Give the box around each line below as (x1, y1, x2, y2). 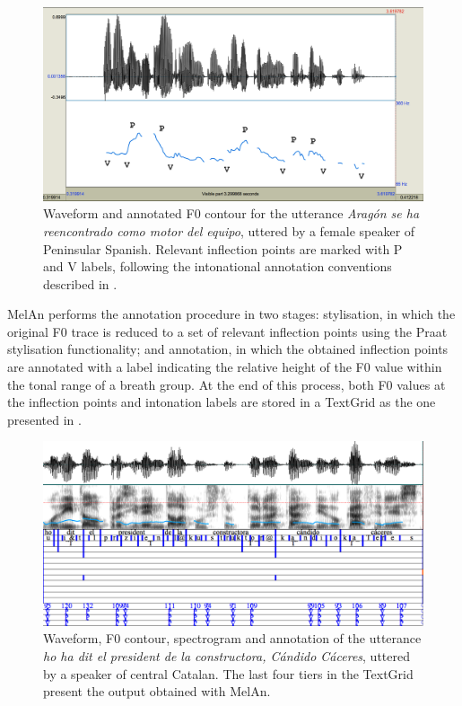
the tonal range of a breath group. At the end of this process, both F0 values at (7, 375, 446, 393)
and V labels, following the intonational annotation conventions (43, 257, 392, 276)
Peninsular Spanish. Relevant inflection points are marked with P (43, 239, 403, 258)
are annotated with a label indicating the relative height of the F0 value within (7, 357, 442, 376)
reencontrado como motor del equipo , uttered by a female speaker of (43, 221, 415, 240)
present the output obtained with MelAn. (43, 682, 271, 701)
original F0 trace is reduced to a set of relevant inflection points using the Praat (7, 322, 448, 340)
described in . (43, 274, 118, 293)
